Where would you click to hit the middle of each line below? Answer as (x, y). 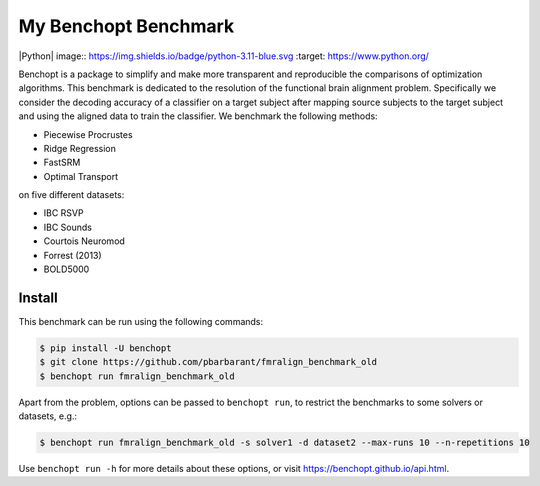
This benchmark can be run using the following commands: (141, 321)
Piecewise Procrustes (88, 134)
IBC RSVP (63, 213)
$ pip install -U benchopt (105, 348)
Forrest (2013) (72, 255)
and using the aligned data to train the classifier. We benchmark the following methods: (198, 116)
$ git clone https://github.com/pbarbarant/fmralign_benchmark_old (208, 362)
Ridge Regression (80, 148)
